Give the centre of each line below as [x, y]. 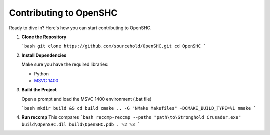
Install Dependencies [44, 55]
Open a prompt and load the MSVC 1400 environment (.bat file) [87, 99]
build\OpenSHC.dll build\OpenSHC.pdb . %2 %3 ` [81, 124]
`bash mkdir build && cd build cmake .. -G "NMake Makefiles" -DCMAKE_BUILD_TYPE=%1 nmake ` [139, 108]
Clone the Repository [44, 37]
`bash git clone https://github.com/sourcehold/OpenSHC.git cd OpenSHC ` [114, 46]
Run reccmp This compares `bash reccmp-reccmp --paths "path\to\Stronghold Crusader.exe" [131, 117]
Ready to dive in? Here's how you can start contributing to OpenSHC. [80, 28]
